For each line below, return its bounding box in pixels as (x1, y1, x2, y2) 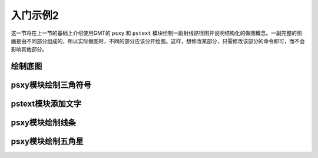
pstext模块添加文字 (11, 99, 82, 109)
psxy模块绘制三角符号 (11, 80, 91, 90)
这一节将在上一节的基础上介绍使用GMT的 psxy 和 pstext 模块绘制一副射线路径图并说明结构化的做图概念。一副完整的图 (11, 29, 303, 37)
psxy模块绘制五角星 (11, 136, 84, 147)
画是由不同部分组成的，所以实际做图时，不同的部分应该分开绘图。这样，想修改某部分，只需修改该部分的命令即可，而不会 (11, 37, 305, 44)
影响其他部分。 (11, 46, 47, 53)
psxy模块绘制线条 (11, 118, 76, 128)
